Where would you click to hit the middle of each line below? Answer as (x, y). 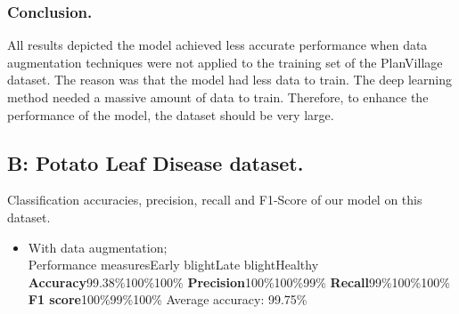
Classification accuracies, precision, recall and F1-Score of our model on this (215, 200)
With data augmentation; (98, 247)
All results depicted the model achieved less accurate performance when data (217, 45)
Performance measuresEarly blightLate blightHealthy (173, 265)
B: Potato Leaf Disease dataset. (156, 162)
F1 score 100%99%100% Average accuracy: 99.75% (168, 299)
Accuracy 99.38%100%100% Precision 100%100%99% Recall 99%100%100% (239, 282)
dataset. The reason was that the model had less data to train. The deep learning (230, 80)
